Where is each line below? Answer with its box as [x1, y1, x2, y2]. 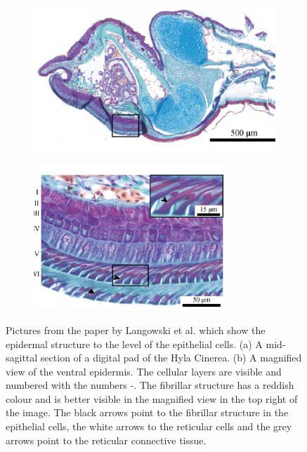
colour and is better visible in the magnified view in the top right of [6, 391, 298, 406]
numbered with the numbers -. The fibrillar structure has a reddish [6, 378, 294, 392]
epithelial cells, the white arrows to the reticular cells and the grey [6, 419, 292, 434]
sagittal [6, 350, 38, 365]
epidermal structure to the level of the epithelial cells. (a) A [6, 336, 263, 351]
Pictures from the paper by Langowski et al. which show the [6, 322, 266, 337]
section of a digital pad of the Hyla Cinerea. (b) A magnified [40, 350, 302, 365]
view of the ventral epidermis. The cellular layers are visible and [6, 364, 282, 378]
